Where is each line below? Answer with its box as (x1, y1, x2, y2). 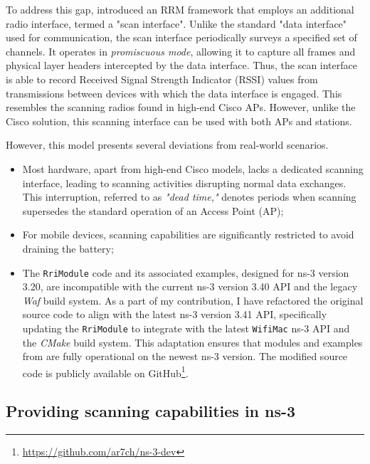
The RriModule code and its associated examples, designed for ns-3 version (22, 265, 349, 280)
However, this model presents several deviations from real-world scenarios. (6, 137, 329, 152)
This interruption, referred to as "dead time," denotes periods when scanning (22, 189, 356, 204)
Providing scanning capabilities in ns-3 (6, 400, 296, 422)
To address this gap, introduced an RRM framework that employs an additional (6, 2, 354, 16)
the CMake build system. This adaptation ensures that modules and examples (22, 334, 363, 349)
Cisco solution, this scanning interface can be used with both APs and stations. (6, 113, 352, 128)
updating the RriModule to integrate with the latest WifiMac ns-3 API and (22, 320, 350, 335)
